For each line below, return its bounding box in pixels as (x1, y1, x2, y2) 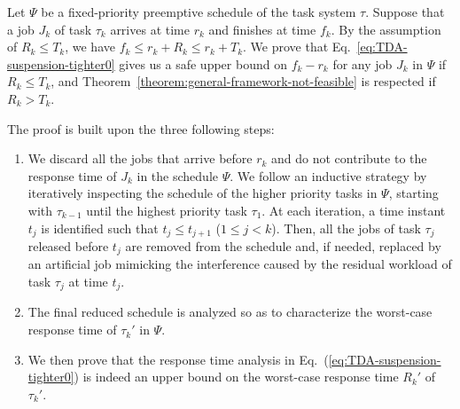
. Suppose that (365, 3, 445, 20)
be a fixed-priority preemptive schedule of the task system (41, 3, 356, 20)
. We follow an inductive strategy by (230, 166, 427, 185)
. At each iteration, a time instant (261, 201, 446, 219)
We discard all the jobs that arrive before (27, 149, 253, 168)
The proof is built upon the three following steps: (7, 119, 275, 138)
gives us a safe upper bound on (119, 54, 287, 73)
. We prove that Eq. (243, 37, 351, 56)
